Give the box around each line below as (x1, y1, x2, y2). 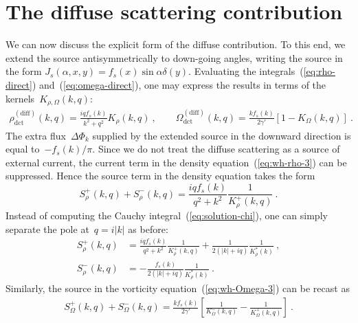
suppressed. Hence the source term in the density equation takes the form (5, 168, 315, 183)
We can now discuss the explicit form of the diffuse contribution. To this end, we (5, 37, 346, 52)
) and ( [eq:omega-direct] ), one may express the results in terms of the (32, 77, 326, 91)
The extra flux (5, 128, 66, 142)
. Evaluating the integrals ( (188, 64, 304, 78)
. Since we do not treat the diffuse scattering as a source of (92, 142, 340, 156)
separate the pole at (5, 221, 89, 236)
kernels (5, 91, 35, 105)
